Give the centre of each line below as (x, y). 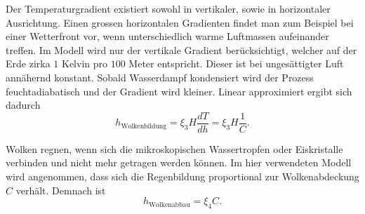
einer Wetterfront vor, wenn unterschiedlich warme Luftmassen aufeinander (167, 36)
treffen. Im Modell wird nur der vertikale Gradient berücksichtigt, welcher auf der (181, 49)
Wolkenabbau (170, 205)
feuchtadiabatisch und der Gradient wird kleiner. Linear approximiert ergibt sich (179, 91)
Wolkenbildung (144, 126)
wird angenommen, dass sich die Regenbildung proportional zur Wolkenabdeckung (182, 176)
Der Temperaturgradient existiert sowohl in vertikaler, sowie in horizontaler (168, 8)
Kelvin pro (85, 63)
